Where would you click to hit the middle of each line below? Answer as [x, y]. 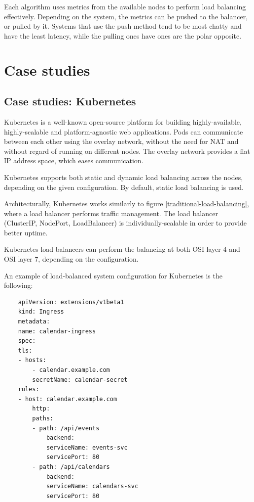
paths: [43, 418]
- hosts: [32, 360]
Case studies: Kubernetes [70, 101]
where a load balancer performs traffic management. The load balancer [111, 213]
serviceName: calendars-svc [92, 486]
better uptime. [26, 232]
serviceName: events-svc [87, 447]
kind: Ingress [41, 312]
